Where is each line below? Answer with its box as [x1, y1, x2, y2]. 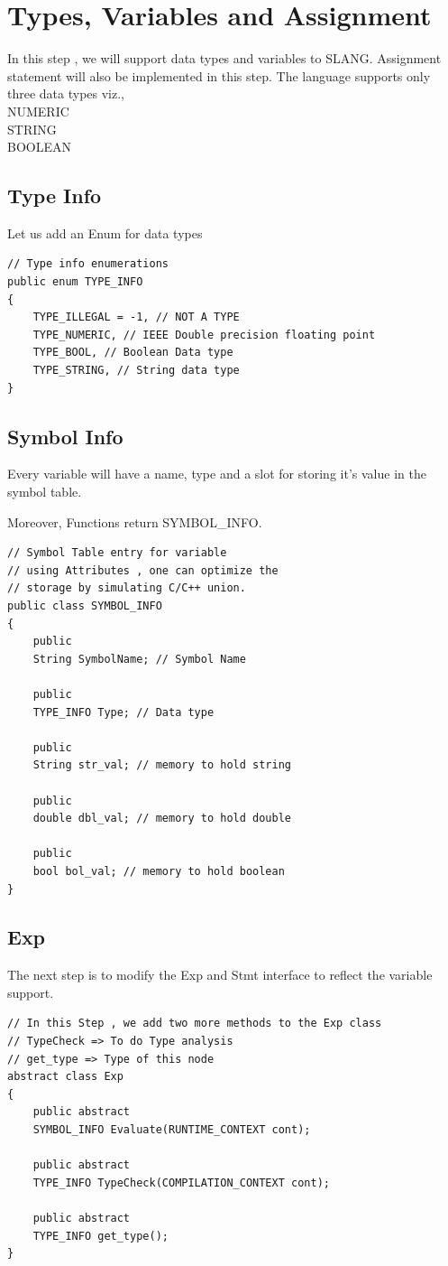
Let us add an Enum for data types [7, 223, 203, 242]
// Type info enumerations [7, 257, 169, 271]
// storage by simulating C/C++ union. [7, 582, 246, 595]
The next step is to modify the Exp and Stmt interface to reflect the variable [7, 965, 433, 984]
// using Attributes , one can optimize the [7, 563, 279, 577]
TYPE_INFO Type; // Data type [32, 705, 215, 719]
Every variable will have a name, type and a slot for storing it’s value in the [7, 464, 426, 483]
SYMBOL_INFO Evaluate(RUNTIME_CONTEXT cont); [32, 1123, 311, 1137]
